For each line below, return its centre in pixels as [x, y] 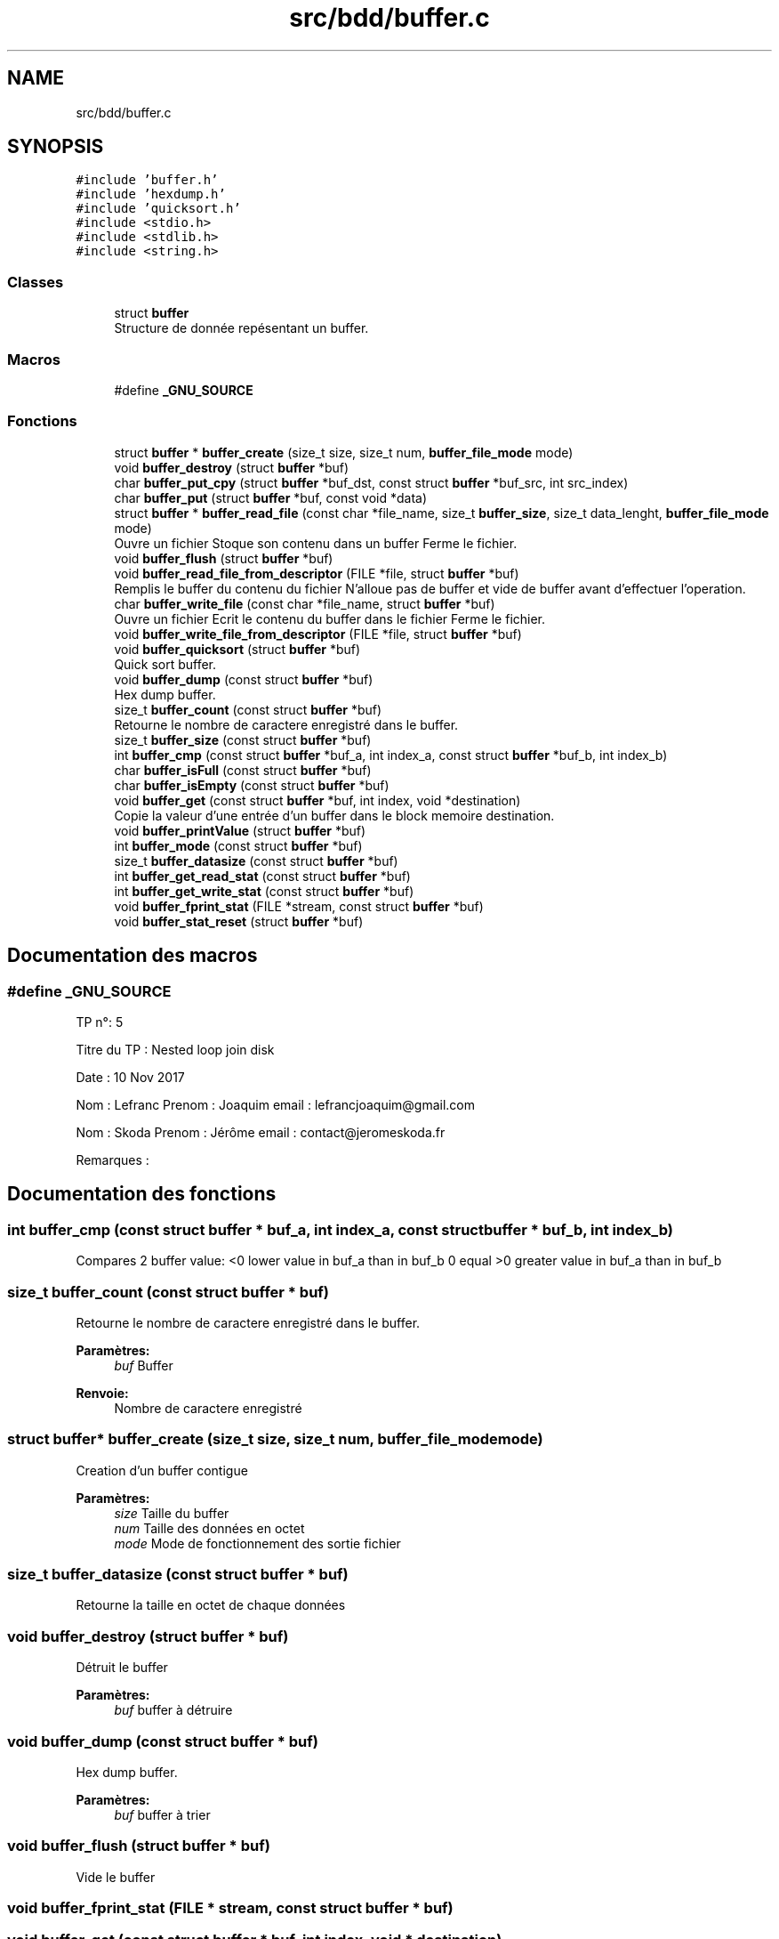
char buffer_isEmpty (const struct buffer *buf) [252, 785]
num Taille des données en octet [209, 1528]
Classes [36, 282]
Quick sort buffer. [165, 664]
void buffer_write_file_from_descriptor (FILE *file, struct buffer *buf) [318, 634]
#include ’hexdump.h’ [151, 194]
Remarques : [112, 1159]
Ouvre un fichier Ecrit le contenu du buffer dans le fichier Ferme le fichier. [330, 618]
